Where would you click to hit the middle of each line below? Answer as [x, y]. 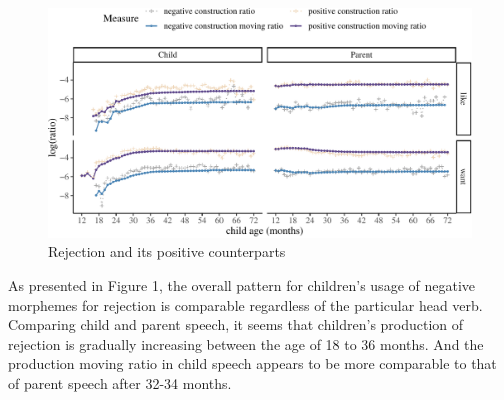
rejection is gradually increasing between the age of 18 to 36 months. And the [246, 343]
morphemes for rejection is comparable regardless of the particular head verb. [245, 304]
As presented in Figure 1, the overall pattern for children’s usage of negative [242, 284]
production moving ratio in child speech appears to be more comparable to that [252, 363]
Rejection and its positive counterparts [167, 251]
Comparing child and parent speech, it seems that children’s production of [236, 324]
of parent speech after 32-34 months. [120, 382]
